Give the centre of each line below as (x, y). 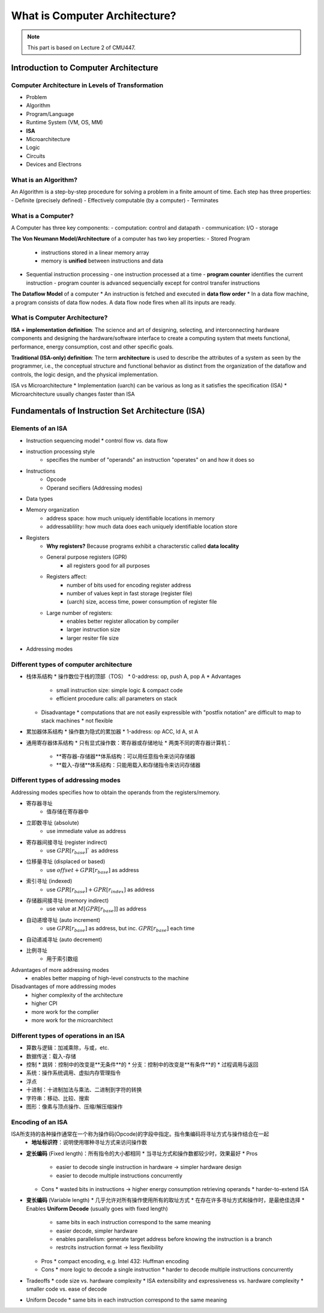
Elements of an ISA (39, 428)
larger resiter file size (93, 638)
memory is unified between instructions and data (102, 261)
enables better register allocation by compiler (123, 621)
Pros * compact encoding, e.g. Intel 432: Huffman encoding (115, 1261)
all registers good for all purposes (108, 565)
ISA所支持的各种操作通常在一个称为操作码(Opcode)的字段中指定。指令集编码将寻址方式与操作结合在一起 (140, 1134)
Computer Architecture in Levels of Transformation (87, 85)
